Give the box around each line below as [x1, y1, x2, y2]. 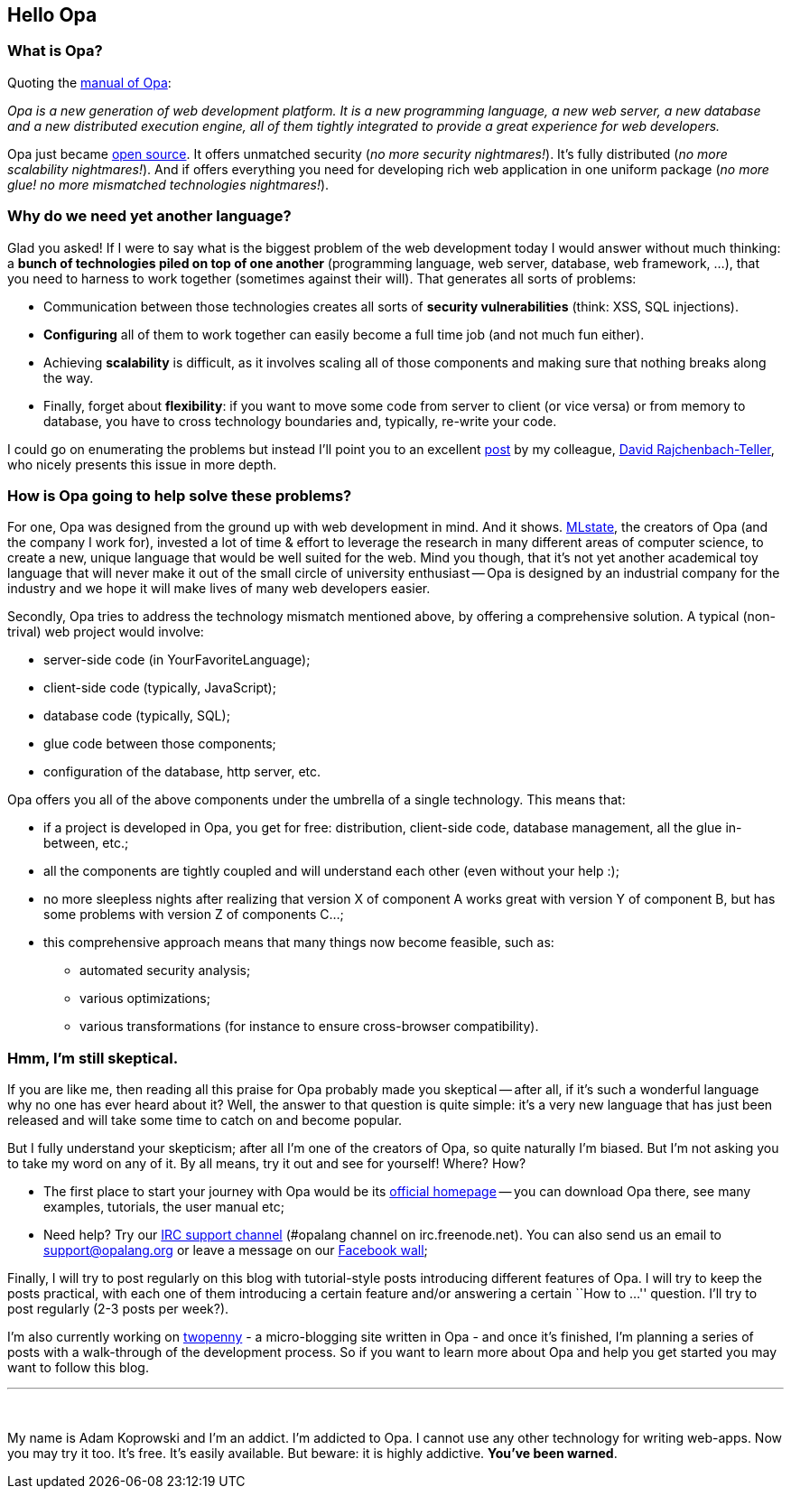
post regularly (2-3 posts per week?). [7, 1301, 229, 1317]
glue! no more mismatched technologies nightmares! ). [7, 176, 330, 192]
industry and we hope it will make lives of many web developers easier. [7, 581, 431, 597]
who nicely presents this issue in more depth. [7, 456, 277, 472]
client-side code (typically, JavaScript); [43, 680, 276, 696]
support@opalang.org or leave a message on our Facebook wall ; [43, 1242, 428, 1259]
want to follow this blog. [7, 1360, 149, 1376]
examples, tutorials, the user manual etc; [43, 1199, 284, 1215]
